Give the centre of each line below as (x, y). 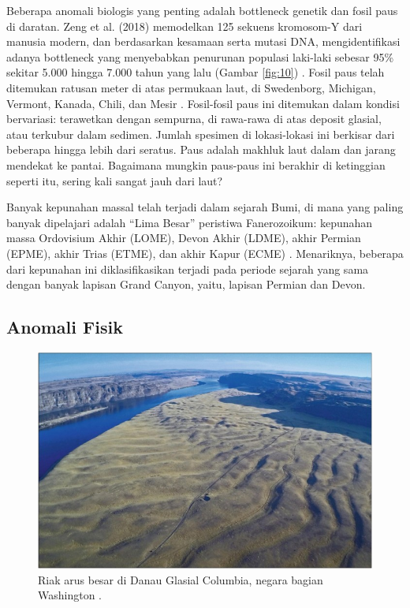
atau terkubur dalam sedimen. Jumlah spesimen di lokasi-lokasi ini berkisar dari (201, 134)
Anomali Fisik (65, 327)
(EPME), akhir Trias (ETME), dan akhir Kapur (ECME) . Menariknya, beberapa (205, 253)
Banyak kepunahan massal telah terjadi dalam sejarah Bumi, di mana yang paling (205, 207)
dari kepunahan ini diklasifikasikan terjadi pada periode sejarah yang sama (188, 269)
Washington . (70, 595)
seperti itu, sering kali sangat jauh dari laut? (115, 180)
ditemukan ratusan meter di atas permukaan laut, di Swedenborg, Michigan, (191, 87)
